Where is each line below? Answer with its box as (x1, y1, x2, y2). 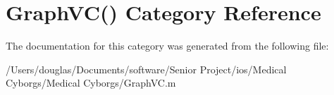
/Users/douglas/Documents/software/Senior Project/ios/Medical (6, 61, 287, 76)
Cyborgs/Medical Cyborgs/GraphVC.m (6, 75, 176, 90)
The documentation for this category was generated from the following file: (6, 38, 329, 53)
